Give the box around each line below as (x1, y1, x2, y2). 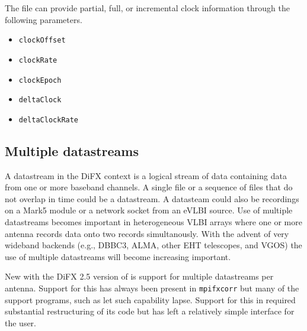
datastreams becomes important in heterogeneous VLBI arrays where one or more (5, 216, 302, 228)
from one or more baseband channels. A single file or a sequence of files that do (5, 181, 293, 193)
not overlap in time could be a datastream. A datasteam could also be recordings (5, 192, 299, 205)
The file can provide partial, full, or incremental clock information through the (5, 2, 290, 14)
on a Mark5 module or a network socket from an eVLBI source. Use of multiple (5, 204, 293, 216)
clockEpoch (18, 76, 62, 85)
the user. (5, 316, 37, 329)
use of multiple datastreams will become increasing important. (5, 250, 231, 262)
